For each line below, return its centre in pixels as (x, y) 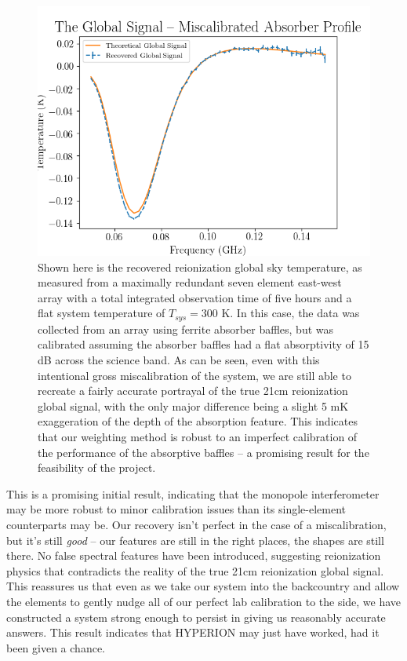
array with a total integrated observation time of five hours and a (195, 297)
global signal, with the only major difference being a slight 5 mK (193, 405)
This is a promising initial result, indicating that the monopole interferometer (193, 493)
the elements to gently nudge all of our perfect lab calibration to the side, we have (204, 601)
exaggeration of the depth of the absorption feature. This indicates (198, 421)
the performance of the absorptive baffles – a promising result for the (203, 452)
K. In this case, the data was (291, 313)
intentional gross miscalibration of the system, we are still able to (194, 375)
